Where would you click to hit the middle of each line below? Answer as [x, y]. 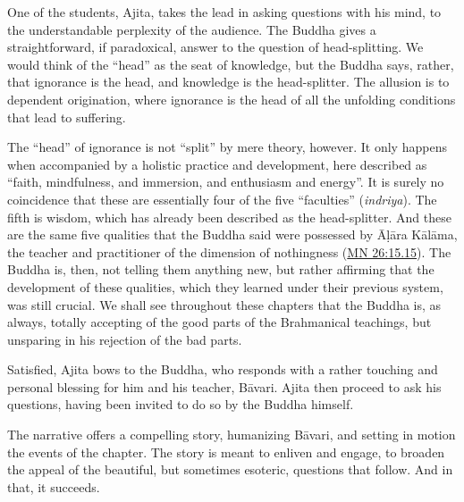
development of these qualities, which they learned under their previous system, [225, 286]
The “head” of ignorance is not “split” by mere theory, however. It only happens [227, 147]
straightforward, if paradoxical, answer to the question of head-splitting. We [215, 47]
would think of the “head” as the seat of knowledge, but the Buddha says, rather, [231, 64]
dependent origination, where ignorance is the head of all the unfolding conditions [232, 99]
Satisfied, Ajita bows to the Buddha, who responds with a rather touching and [223, 369]
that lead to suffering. [67, 117]
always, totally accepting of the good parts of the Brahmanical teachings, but [219, 322]
